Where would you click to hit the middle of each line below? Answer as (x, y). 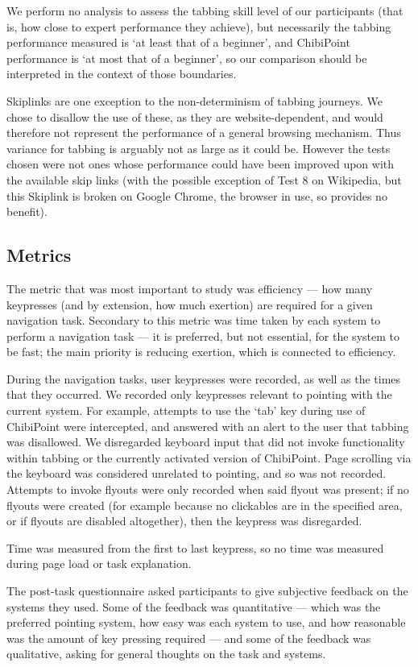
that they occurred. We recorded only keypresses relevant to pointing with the (199, 394)
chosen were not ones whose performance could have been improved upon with (201, 164)
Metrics (39, 255)
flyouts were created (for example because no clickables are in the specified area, (205, 505)
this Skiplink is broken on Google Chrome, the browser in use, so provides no (197, 195)
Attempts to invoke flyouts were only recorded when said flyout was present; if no (208, 489)
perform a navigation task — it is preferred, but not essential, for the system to (203, 336)
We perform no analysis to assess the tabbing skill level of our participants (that (205, 10)
